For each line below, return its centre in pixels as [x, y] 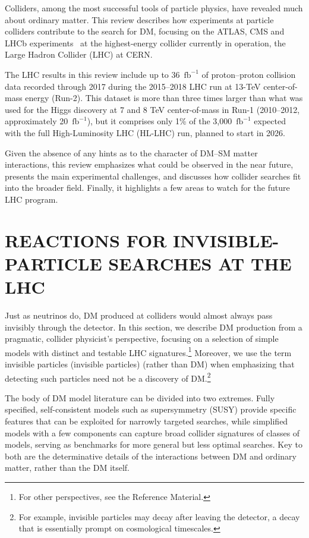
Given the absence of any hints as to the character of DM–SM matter [131, 152]
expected [270, 121]
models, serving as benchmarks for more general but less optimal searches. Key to [154, 444]
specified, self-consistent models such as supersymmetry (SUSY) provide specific [151, 409]
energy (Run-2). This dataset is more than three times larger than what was [164, 98]
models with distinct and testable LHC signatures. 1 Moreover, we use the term [148, 351]
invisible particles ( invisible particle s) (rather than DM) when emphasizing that [150, 364]
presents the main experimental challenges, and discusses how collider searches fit [153, 176]
